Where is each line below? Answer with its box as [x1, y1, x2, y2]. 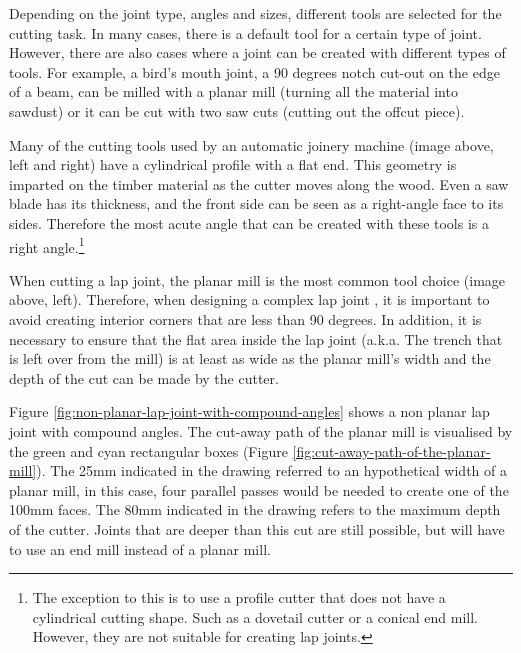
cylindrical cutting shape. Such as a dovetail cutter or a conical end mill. [32, 606, 478, 627]
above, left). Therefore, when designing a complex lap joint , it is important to [9, 289, 490, 310]
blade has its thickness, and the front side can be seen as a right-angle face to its [9, 193, 504, 214]
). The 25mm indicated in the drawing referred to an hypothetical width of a [36, 460, 507, 481]
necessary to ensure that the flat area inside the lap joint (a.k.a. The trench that [9, 328, 503, 349]
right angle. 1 [9, 233, 85, 257]
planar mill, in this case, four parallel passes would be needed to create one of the [9, 479, 509, 500]
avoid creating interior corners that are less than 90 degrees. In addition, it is [9, 308, 482, 329]
